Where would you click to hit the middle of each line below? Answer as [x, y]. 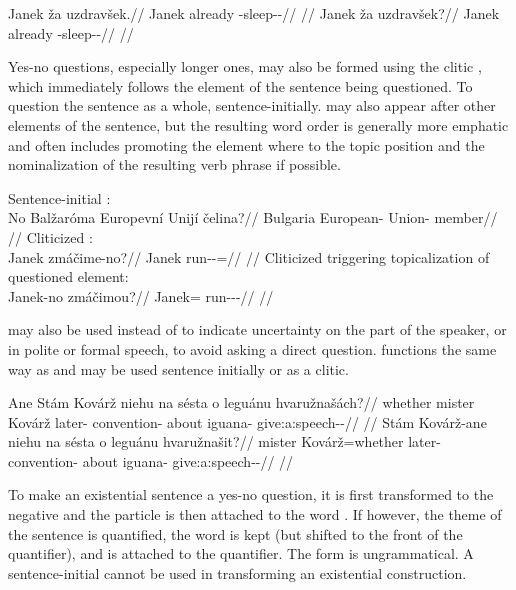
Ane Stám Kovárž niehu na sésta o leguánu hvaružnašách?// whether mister [241, 402]
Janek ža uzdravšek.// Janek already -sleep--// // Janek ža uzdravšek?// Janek [254, 13]
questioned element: [68, 276]
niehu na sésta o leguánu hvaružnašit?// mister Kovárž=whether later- [224, 441]
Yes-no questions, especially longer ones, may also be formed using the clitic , [245, 66]
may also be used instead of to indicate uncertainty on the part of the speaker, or [257, 329]
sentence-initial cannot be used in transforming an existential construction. [237, 572]
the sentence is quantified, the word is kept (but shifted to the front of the [235, 533]
